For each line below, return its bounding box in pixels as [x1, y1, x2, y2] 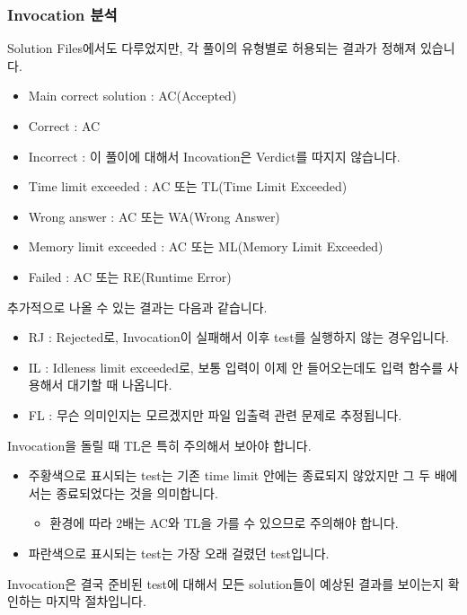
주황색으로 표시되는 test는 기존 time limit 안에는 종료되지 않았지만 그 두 [28, 466, 431, 485]
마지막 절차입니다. [46, 592, 146, 611]
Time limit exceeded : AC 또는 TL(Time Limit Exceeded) [28, 177, 348, 196]
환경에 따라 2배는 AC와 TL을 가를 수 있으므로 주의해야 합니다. [49, 514, 399, 532]
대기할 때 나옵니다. [67, 375, 172, 394]
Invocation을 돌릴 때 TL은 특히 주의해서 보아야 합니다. [7, 435, 312, 454]
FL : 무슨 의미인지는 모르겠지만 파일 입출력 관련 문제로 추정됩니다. [28, 405, 402, 424]
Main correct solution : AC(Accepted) [28, 86, 237, 105]
